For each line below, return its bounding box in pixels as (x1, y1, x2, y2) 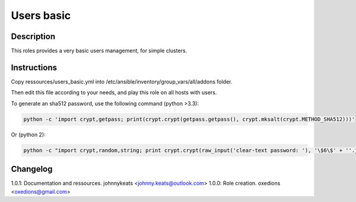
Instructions (11, 62, 58, 72)
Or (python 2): (11, 131, 46, 138)
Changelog (11, 164, 53, 174)
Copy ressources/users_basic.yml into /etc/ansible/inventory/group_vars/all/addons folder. (11, 78, 233, 85)
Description (11, 31, 56, 41)
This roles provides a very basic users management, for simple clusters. (11, 47, 187, 54)
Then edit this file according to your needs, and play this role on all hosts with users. (11, 89, 217, 96)
